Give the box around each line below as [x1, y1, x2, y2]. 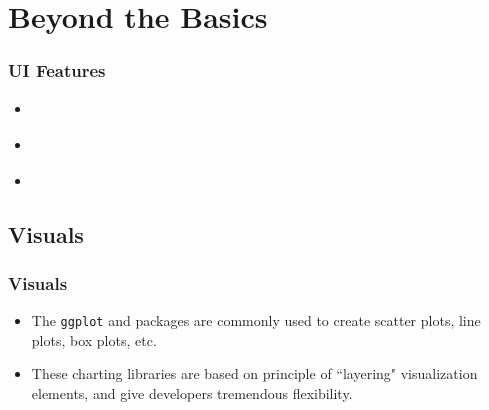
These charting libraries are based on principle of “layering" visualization [31, 363, 478, 384]
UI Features [8, 58, 106, 83]
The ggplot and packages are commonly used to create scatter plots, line [31, 310, 481, 331]
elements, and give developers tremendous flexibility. [31, 382, 353, 403]
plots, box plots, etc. [31, 329, 157, 350]
